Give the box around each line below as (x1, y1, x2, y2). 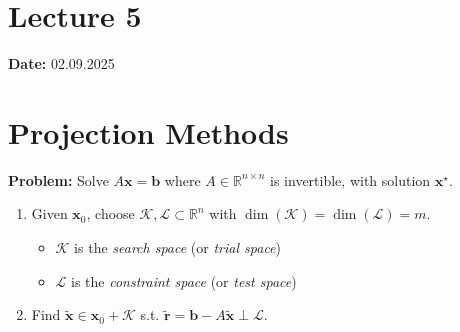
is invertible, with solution (270, 169, 431, 190)
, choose (86, 203, 135, 224)
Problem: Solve (8, 169, 109, 190)
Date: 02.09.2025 (8, 53, 115, 74)
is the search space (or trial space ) (74, 237, 282, 258)
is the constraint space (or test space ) (71, 270, 297, 291)
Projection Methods (8, 111, 289, 152)
